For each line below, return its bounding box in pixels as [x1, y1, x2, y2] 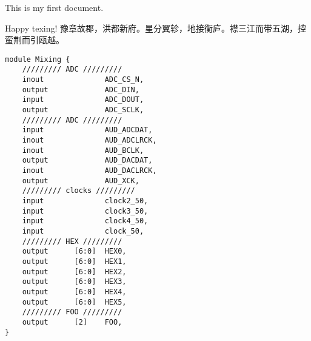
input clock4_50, [22, 217, 149, 226]
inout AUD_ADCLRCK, [22, 136, 157, 145]
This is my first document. [5, 1, 104, 13]
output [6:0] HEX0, [22, 247, 127, 256]
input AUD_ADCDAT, [22, 126, 153, 135]
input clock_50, [22, 226, 144, 235]
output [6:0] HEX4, [22, 287, 127, 296]
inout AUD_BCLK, [22, 146, 144, 155]
